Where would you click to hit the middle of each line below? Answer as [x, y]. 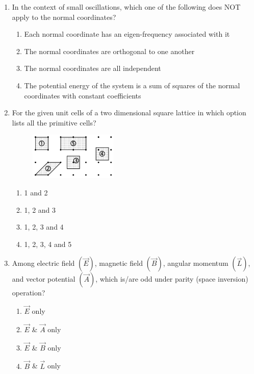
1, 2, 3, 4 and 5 [48, 244]
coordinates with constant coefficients [83, 95]
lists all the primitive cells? [54, 122]
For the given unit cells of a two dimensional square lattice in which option [129, 113]
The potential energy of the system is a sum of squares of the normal [132, 85]
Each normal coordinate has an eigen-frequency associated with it [127, 34]
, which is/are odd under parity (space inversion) [172, 279]
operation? [29, 293]
